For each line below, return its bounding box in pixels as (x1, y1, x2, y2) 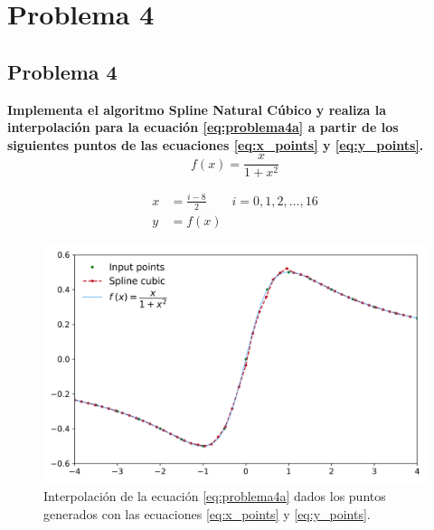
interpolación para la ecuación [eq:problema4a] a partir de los (7, 118, 399, 137)
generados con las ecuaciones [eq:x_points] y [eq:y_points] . (43, 505, 371, 524)
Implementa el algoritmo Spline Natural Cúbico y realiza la (7, 99, 387, 118)
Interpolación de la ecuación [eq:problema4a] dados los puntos (43, 487, 386, 506)
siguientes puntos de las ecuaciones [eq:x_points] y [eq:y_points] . (7, 135, 424, 154)
